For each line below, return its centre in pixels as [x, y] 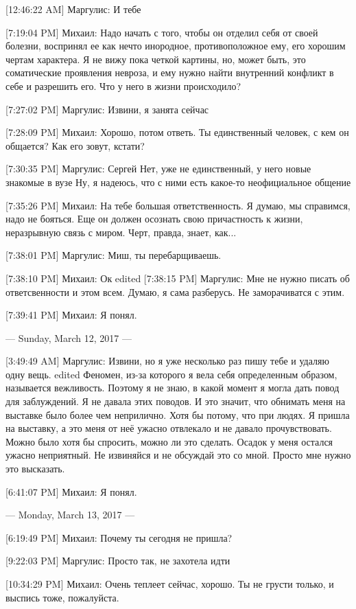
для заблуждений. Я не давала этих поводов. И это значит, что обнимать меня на [176, 401]
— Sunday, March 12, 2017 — [69, 337]
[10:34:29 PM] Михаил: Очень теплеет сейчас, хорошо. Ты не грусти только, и [170, 584]
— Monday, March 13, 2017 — [70, 515]
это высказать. [35, 469]
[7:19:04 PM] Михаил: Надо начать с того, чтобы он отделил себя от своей [162, 32]
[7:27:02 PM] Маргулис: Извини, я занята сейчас [107, 109]
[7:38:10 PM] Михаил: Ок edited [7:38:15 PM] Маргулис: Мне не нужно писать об [178, 278]
